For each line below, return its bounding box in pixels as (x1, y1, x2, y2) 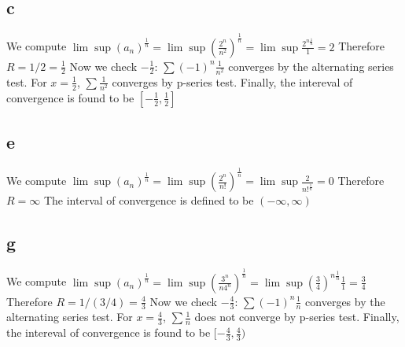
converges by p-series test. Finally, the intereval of (112, 73, 353, 90)
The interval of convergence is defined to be (43, 192, 254, 209)
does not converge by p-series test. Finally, (194, 308, 399, 325)
